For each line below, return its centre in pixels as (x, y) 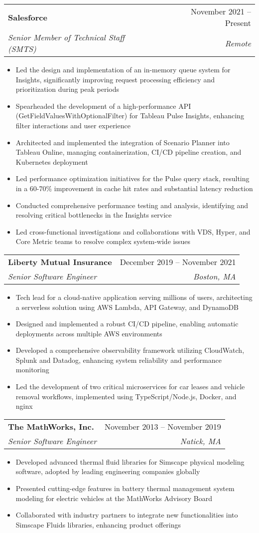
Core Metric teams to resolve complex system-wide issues (103, 241)
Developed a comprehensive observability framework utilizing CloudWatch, (130, 350)
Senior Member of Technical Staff (66, 37)
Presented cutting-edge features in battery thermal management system (125, 488)
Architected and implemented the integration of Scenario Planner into (123, 142)
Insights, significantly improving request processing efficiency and (115, 79)
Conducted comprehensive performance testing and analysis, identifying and (132, 205)
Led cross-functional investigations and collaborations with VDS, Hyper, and (133, 231)
